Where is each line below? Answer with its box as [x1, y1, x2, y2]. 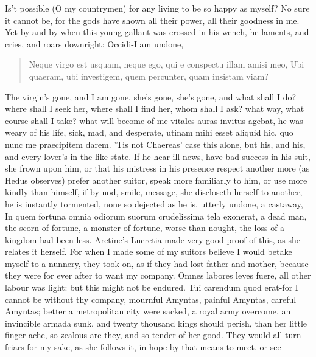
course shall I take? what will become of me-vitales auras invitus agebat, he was [5, 114, 303, 127]
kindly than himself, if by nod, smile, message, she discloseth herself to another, [5, 185, 303, 198]
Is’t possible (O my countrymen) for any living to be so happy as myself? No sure [5, 2, 310, 14]
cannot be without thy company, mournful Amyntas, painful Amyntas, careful [5, 293, 297, 305]
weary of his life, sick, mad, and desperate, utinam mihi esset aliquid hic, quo [5, 126, 293, 139]
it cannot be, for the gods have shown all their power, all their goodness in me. [5, 13, 300, 26]
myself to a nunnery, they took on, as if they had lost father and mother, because [5, 257, 309, 269]
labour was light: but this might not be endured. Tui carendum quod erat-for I [5, 281, 298, 294]
